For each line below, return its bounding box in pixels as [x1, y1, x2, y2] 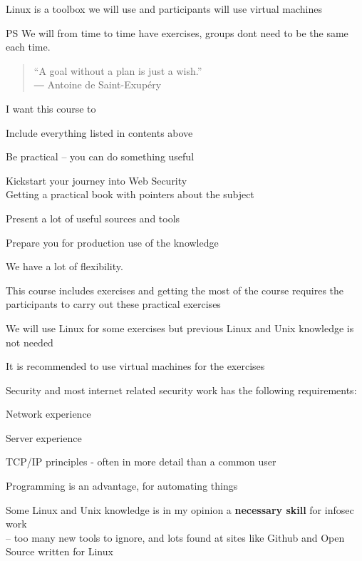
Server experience [6, 430, 82, 445]
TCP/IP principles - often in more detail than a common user [6, 454, 276, 469]
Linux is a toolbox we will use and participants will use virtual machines [6, 1, 322, 16]
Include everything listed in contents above [6, 125, 193, 140]
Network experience [6, 406, 91, 421]
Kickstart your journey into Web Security [6, 173, 187, 187]
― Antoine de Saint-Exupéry [33, 77, 162, 92]
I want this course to [6, 101, 96, 115]
